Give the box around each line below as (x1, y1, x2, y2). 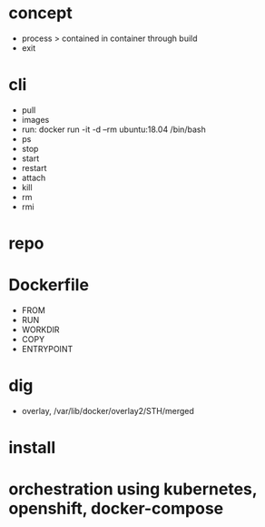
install (8, 438, 56, 458)
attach (21, 172, 46, 183)
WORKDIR (21, 324, 60, 335)
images (21, 114, 50, 125)
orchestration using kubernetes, (8, 479, 258, 500)
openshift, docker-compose (8, 499, 224, 519)
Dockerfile (8, 275, 90, 296)
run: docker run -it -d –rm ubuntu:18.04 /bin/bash (21, 124, 206, 135)
